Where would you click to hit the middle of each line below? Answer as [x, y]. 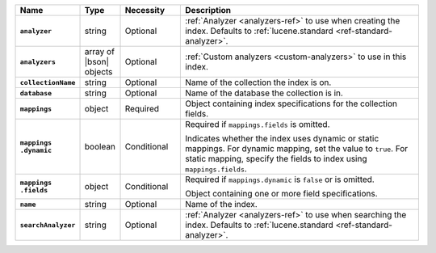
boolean [100, 147]
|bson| [96, 62]
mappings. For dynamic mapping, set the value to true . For [297, 148]
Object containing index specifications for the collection [291, 103]
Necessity [145, 10]
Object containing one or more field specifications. [281, 194]
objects [99, 72]
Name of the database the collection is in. [264, 93]
